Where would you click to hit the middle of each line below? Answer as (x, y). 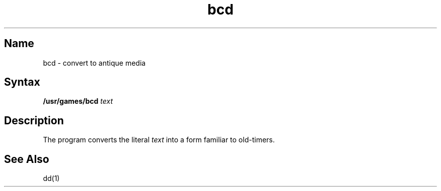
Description (34, 120)
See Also (27, 159)
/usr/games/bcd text (78, 101)
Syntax (22, 82)
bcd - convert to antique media (94, 63)
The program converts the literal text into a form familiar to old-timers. (159, 140)
